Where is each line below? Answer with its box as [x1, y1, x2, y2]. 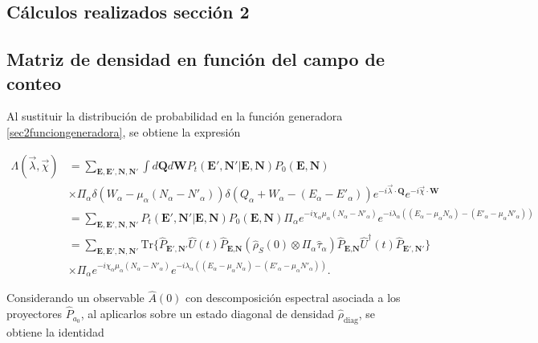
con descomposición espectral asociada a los [185, 289, 401, 306]
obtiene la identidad [6, 323, 104, 340]
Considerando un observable [6, 289, 145, 306]
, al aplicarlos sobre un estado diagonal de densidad [80, 305, 335, 322]
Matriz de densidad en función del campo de [6, 47, 385, 71]
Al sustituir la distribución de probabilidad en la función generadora [6, 108, 343, 125]
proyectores [6, 305, 62, 322]
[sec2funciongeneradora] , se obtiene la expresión [6, 123, 241, 140]
